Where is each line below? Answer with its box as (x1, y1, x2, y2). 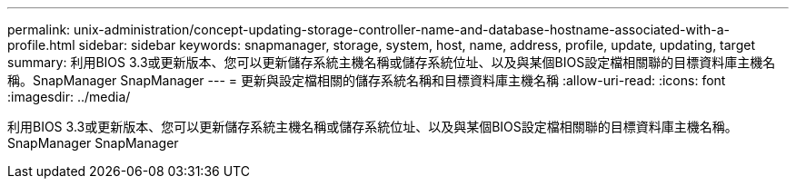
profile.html (7, 37, 75, 53)
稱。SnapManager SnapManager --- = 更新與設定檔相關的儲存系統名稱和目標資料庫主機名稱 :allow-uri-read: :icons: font (7, 73, 726, 88)
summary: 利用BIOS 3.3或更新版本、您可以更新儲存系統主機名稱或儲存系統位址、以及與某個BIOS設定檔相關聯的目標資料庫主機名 (7, 54, 776, 70)
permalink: (7, 22, 71, 37)
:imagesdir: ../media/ (7, 89, 131, 104)
